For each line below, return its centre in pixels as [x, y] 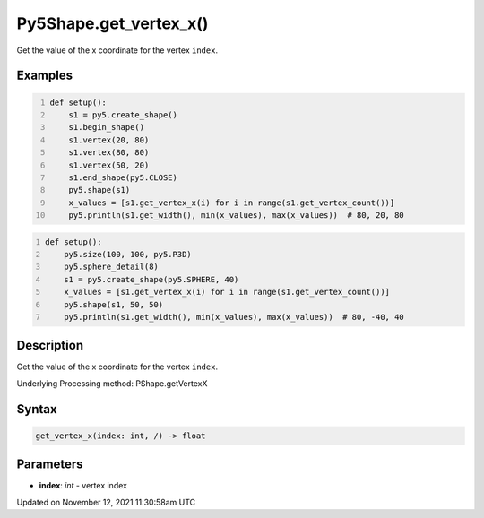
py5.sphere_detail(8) [111, 267]
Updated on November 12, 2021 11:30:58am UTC [106, 502]
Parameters [50, 465]
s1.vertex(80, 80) [109, 153]
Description [50, 345]
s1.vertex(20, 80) [109, 140]
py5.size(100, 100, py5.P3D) [128, 255]
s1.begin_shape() [107, 127]
